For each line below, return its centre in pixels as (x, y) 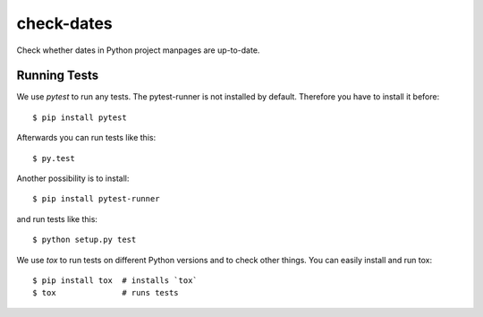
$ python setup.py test (85, 240)
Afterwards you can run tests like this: (86, 138)
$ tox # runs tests (106, 293)
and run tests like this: (57, 218)
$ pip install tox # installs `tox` (115, 280)
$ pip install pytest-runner (96, 199)
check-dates (65, 23)
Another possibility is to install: (73, 178)
